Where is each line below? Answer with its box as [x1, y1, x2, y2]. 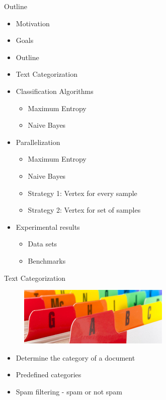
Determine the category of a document [16, 352, 135, 363]
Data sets [28, 238, 57, 249]
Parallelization [16, 136, 60, 147]
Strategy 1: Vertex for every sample [28, 187, 137, 198]
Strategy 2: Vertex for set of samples [28, 205, 141, 215]
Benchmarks [28, 255, 66, 266]
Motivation [16, 18, 50, 28]
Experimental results [16, 221, 80, 232]
